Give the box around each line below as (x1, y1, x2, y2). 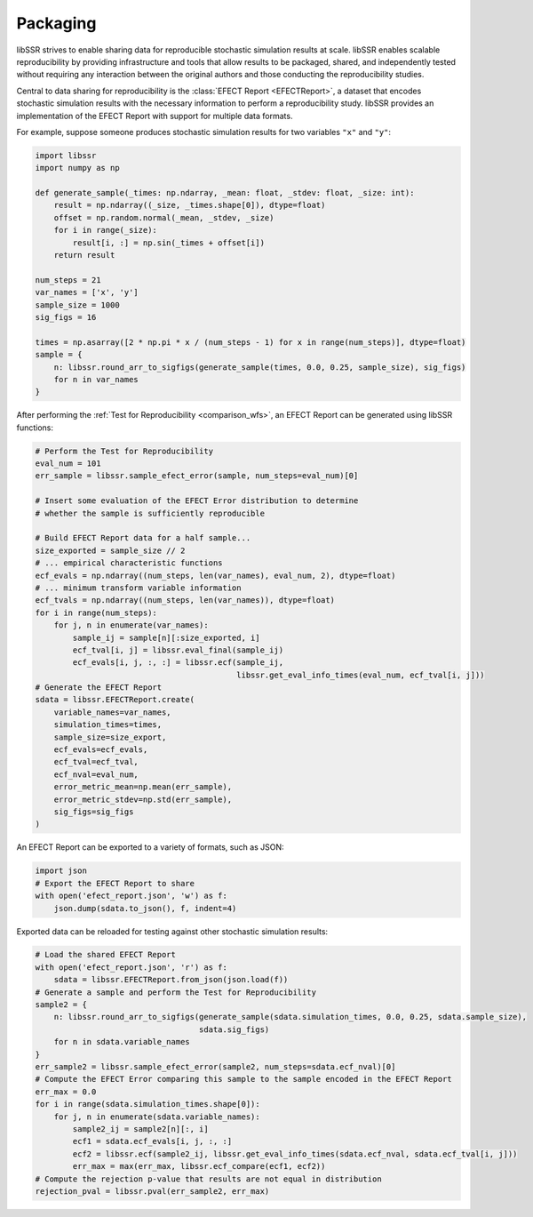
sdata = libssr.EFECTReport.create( (35, 694, 195, 705)
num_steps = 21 (35, 275, 101, 284)
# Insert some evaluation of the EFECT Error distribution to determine (35, 496, 359, 506)
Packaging (16, 13, 97, 33)
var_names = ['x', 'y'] (35, 287, 139, 298)
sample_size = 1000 (35, 300, 120, 310)
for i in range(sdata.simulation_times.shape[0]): (35, 1099, 261, 1109)
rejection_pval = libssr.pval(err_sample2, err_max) (35, 1186, 270, 1196)
